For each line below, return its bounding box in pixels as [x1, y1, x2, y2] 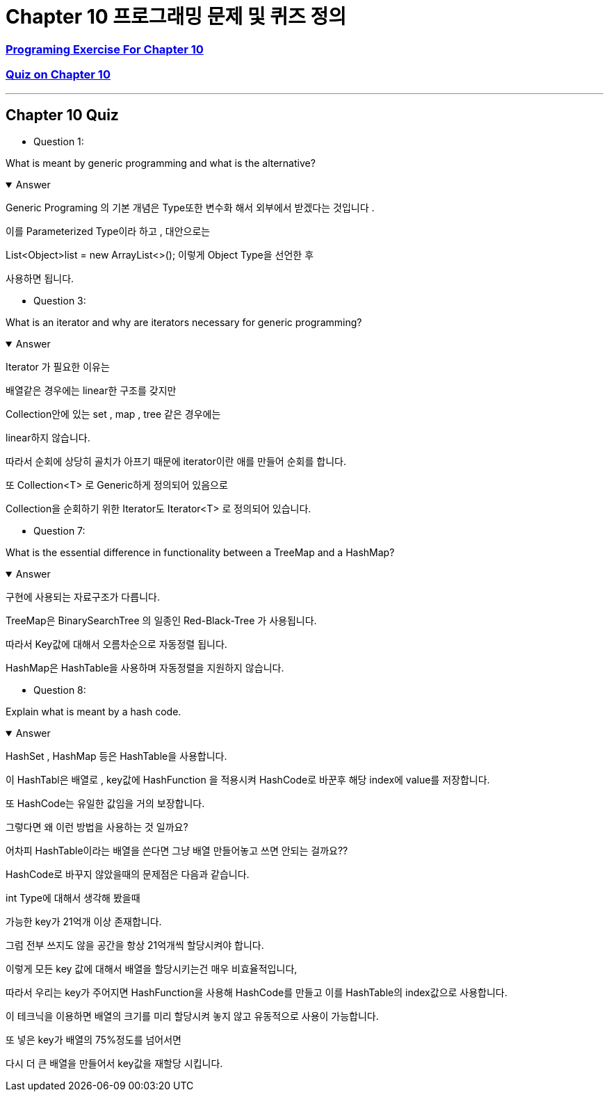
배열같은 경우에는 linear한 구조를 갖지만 [6, 384, 177, 397]
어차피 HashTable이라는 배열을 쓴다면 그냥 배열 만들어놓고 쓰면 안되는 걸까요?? [6, 845, 348, 857]
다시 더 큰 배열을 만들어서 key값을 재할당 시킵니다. [6, 1057, 223, 1070]
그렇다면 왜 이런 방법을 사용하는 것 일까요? [6, 821, 188, 834]
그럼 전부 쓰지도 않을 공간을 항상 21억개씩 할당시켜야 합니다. [6, 939, 264, 952]
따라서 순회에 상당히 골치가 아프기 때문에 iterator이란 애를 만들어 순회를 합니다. [6, 455, 346, 468]
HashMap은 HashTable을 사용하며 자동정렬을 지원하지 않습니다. [6, 662, 284, 674]
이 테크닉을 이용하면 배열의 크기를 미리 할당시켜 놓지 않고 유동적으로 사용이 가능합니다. [6, 1010, 379, 1023]
